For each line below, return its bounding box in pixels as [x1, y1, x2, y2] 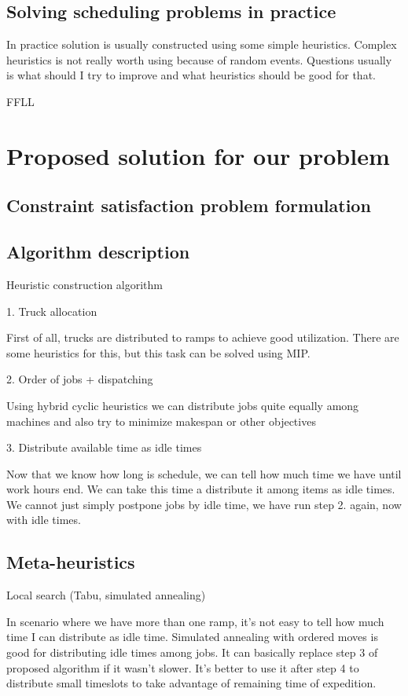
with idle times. [6, 511, 81, 528]
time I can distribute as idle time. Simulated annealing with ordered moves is [6, 628, 378, 645]
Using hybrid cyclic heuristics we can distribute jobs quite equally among [6, 397, 359, 413]
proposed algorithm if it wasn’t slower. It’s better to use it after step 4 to [6, 659, 359, 676]
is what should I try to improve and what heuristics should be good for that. [6, 67, 376, 83]
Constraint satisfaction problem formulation [6, 193, 371, 218]
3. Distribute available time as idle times [6, 439, 202, 456]
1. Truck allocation [6, 302, 97, 319]
